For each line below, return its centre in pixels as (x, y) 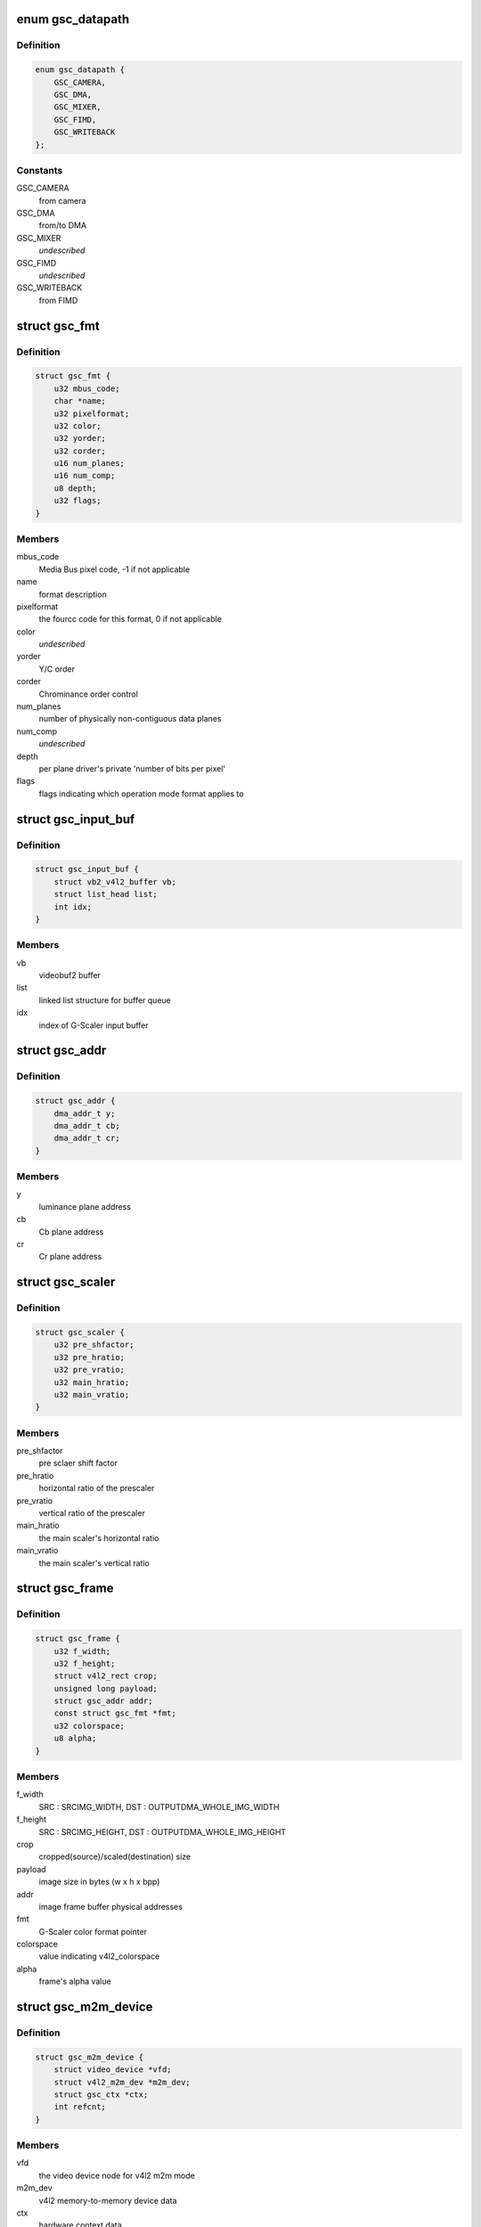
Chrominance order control (88, 694)
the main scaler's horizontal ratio (99, 1538)
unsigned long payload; (106, 1689)
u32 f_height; (85, 1663)
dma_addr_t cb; (87, 1126)
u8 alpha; (75, 1738)
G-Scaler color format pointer (93, 1931)
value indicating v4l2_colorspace (99, 1956)
